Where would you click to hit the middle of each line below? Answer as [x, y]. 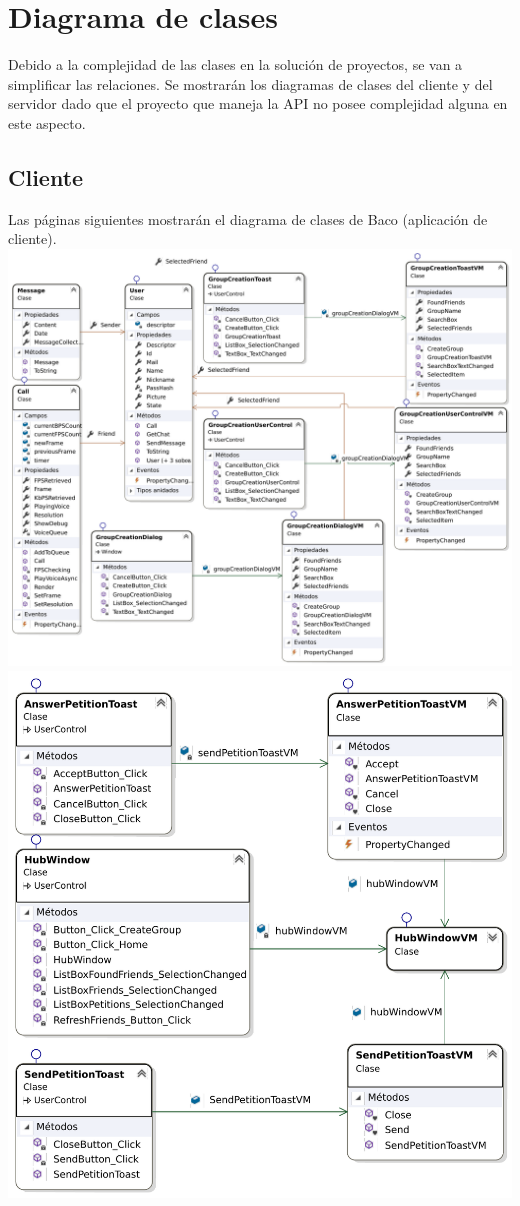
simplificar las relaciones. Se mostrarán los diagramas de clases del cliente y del [250, 83]
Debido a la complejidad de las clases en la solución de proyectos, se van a [235, 64]
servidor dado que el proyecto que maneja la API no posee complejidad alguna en [258, 103]
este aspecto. [47, 122]
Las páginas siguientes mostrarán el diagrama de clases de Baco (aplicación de [248, 218]
